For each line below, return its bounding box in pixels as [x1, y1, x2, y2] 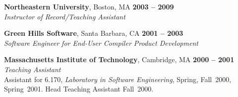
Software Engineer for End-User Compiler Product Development [4, 37, 198, 48]
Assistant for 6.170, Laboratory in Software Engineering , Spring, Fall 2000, [4, 74, 232, 84]
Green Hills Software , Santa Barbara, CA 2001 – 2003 [4, 28, 183, 38]
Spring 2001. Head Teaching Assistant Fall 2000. [4, 84, 154, 94]
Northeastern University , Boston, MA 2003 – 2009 [4, 1, 174, 11]
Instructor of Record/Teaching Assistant [4, 11, 125, 21]
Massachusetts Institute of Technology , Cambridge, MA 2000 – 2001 [4, 54, 235, 65]
